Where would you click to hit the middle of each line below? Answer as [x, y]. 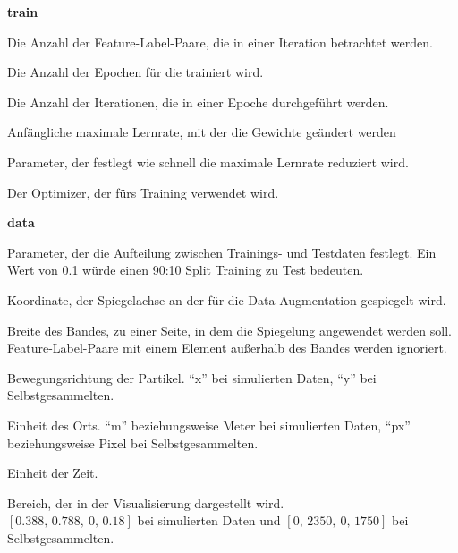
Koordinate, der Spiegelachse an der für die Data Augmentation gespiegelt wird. [227, 299]
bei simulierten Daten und [209, 520]
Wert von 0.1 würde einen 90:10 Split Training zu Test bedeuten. [186, 270]
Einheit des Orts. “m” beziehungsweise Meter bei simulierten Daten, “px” [209, 425]
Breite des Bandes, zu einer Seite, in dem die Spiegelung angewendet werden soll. [229, 330]
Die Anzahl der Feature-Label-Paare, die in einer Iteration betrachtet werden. [220, 42]
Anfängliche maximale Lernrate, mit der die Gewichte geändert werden [202, 132]
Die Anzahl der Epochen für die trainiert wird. [136, 72]
